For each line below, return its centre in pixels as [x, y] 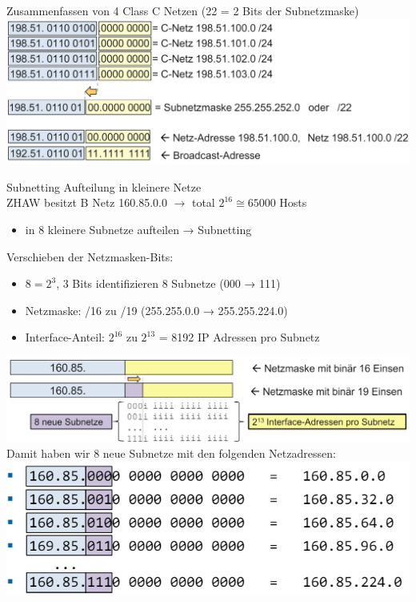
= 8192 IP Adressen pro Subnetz [239, 337]
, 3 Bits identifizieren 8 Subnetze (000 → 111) [168, 283]
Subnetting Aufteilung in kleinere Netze [104, 186]
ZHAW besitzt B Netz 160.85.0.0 [87, 202]
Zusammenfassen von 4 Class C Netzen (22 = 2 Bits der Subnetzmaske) [183, 10]
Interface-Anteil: [65, 337]
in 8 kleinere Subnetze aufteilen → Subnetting [138, 229]
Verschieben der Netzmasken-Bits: [90, 256]
